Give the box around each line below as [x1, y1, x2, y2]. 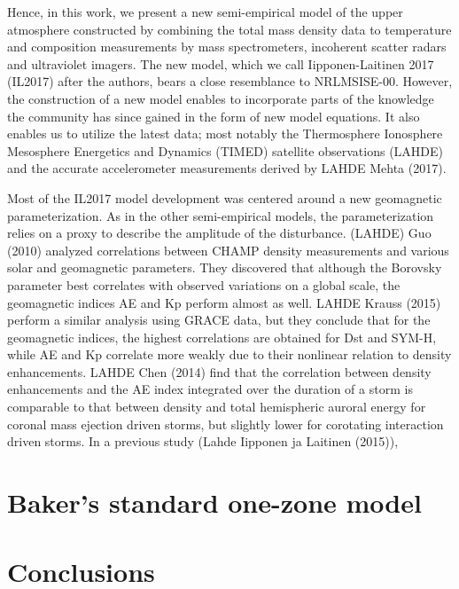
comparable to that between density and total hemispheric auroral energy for [7, 397, 426, 416]
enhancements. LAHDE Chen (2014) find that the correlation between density [7, 362, 432, 381]
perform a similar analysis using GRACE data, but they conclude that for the [7, 310, 431, 329]
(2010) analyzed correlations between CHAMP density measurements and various [7, 240, 449, 259]
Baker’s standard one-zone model [7, 484, 422, 521]
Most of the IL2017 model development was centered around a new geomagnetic [7, 188, 442, 207]
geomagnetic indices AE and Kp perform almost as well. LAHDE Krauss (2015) [7, 293, 441, 311]
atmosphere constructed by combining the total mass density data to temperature [7, 20, 452, 38]
